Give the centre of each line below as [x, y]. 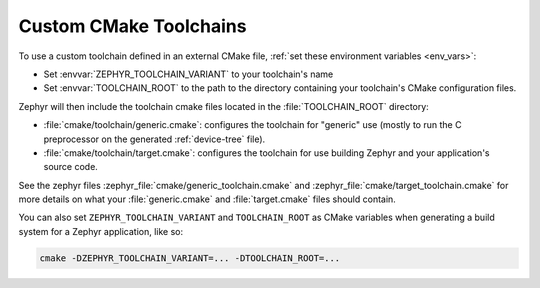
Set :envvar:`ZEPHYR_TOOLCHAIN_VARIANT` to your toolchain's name [188, 74]
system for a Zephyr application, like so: [101, 231]
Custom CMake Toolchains [132, 26]
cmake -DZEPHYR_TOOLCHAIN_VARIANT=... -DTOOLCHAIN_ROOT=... [190, 258]
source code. [71, 167]
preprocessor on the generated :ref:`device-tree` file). [154, 139]
